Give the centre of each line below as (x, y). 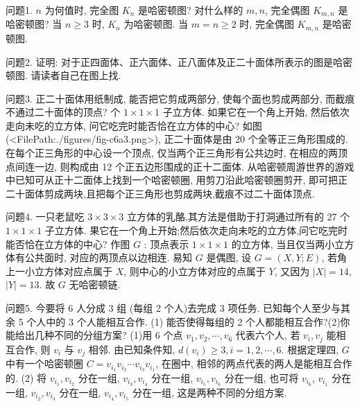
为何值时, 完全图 (82, 10)
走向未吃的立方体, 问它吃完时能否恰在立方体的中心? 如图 (134, 125)
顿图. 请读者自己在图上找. (63, 75)
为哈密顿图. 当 (156, 24)
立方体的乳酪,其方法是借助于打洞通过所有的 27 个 (239, 217)
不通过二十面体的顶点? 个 (63, 112)
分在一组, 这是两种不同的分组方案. (209, 392)
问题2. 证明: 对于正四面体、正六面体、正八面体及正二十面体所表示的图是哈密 (179, 61)
